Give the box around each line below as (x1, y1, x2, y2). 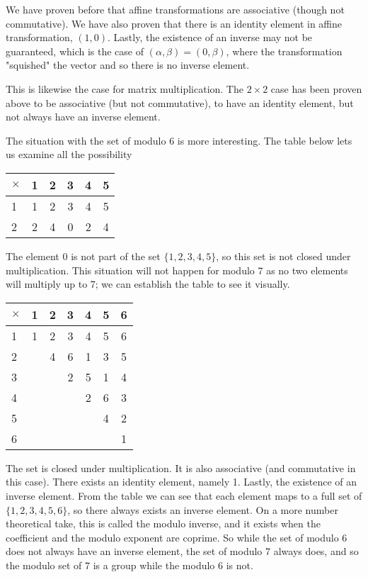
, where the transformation (226, 43, 343, 58)
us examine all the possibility (6, 147, 132, 162)
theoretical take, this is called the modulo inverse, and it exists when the (6, 516, 321, 531)
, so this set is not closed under (216, 248, 351, 263)
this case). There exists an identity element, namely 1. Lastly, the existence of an (6, 474, 357, 489)
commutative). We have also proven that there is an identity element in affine (6, 16, 343, 30)
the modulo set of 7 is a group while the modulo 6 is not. (6, 557, 253, 572)
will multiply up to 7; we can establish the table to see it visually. (6, 276, 290, 291)
